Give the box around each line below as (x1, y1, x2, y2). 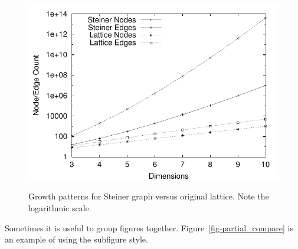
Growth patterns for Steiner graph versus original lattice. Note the (28, 190, 269, 202)
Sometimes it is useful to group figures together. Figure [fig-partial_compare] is (5, 221, 293, 234)
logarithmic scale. (28, 201, 91, 214)
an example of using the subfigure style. (5, 233, 148, 245)
